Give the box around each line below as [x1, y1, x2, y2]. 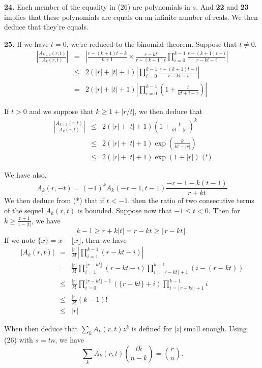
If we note [4, 234, 36, 245]
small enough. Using [184, 323, 247, 334]
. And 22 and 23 [196, 2, 249, 12]
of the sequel [4, 205, 44, 215]
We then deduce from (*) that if [4, 195, 104, 206]
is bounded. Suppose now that [77, 205, 172, 215]
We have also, [4, 169, 47, 180]
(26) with [4, 334, 33, 345]
